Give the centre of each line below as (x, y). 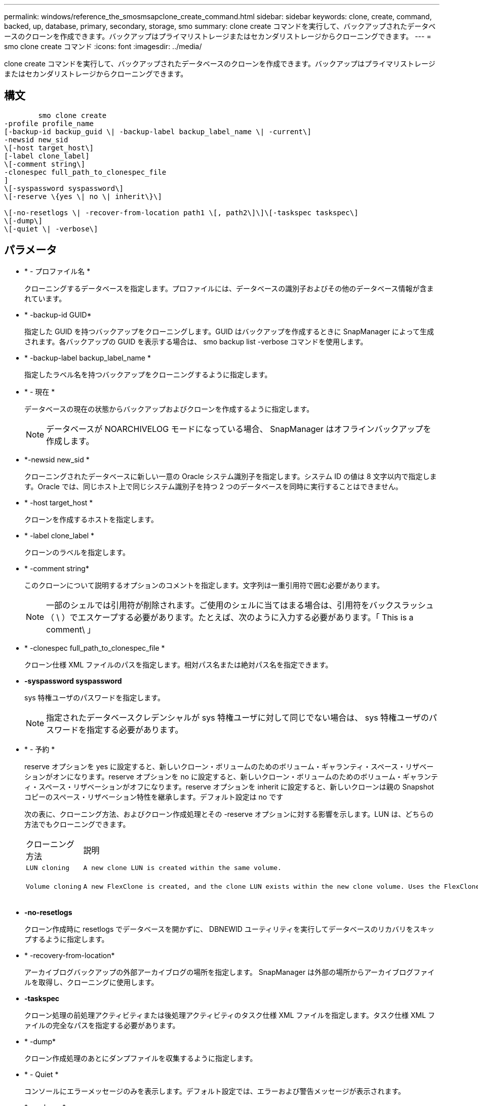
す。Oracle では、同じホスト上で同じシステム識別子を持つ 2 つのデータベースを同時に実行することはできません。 (213, 486)
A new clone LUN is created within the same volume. (182, 867)
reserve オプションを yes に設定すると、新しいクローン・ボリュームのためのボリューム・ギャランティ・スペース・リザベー (229, 766)
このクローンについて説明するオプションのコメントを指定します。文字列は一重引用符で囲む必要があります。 (204, 585)
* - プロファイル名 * (57, 271)
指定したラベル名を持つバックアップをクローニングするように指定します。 (148, 374)
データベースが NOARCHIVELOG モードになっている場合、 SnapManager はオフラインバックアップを (239, 429)
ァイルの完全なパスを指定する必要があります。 (102, 1025)
